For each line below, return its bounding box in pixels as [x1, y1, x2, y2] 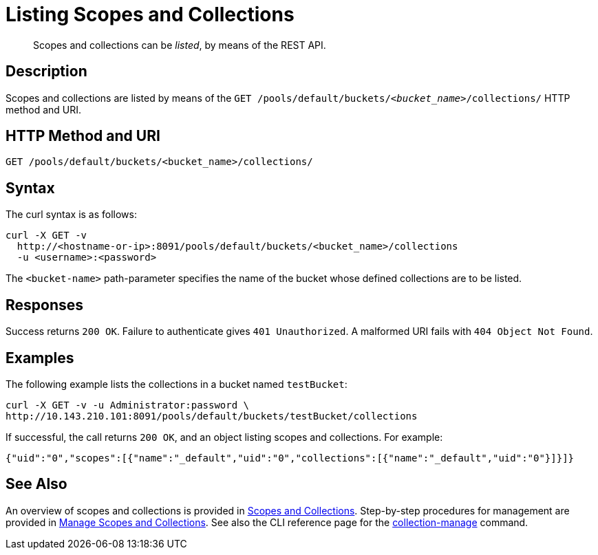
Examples [6, 349, 74, 367]
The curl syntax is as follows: [6, 208, 138, 221]
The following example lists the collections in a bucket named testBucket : [6, 378, 348, 390]
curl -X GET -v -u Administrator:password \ [6, 399, 250, 411]
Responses [6, 296, 84, 314]
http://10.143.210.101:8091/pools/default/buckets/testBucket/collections [6, 410, 418, 422]
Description [6, 63, 87, 80]
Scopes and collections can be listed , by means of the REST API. [33, 39, 326, 51]
